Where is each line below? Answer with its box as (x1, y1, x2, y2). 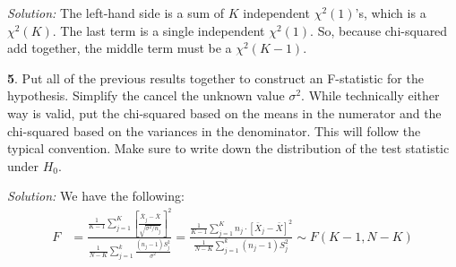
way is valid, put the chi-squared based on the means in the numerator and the (7, 103, 442, 122)
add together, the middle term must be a (7, 39, 232, 57)
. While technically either (301, 86, 440, 105)
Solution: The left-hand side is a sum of (7, 4, 225, 22)
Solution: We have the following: (7, 186, 185, 205)
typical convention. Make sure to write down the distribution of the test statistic (7, 139, 450, 158)
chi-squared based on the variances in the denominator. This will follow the (7, 121, 421, 140)
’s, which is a (355, 4, 426, 22)
